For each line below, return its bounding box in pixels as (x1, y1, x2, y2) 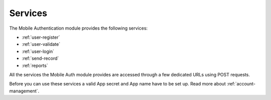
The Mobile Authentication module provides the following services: (9, 25, 148, 31)
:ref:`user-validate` (22, 41, 60, 47)
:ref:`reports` (22, 62, 48, 68)
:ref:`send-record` (22, 55, 59, 61)
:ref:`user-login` (22, 48, 55, 54)
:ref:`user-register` (22, 34, 60, 40)
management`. (9, 88, 40, 94)
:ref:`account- (226, 81, 256, 87)
